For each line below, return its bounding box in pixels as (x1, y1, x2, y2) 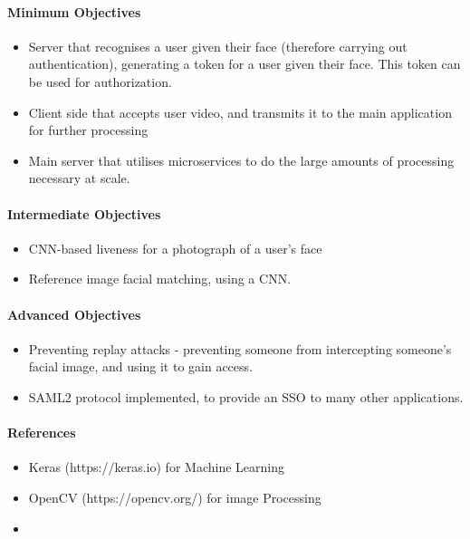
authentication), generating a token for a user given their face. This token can (28, 54, 461, 73)
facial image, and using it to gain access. (28, 357, 253, 376)
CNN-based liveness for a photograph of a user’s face (28, 238, 322, 257)
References (7, 423, 76, 442)
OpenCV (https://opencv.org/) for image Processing (28, 487, 321, 506)
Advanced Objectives (7, 304, 141, 323)
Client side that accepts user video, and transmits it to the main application (28, 102, 452, 121)
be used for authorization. (28, 72, 172, 91)
